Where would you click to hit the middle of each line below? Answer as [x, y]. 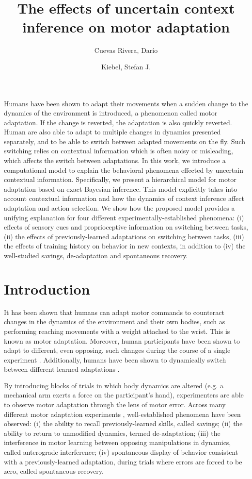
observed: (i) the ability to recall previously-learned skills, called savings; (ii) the [123, 423]
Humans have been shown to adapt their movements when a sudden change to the [126, 103]
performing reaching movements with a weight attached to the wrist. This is [117, 331]
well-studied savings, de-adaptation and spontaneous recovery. [96, 255]
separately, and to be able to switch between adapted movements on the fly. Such [125, 141]
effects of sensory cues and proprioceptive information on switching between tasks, [126, 227]
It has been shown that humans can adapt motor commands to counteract [114, 312]
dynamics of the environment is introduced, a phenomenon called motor [111, 113]
